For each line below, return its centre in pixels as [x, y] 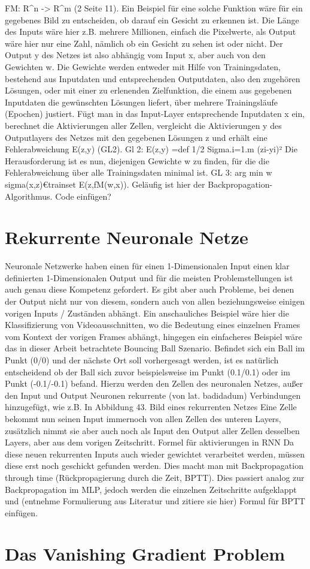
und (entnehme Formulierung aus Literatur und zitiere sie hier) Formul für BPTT [155, 501]
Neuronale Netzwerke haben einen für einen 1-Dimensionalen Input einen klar [147, 266]
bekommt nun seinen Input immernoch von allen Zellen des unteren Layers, [143, 418]
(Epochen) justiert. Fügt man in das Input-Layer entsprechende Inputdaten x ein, [155, 114]
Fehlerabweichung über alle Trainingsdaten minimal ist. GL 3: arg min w [139, 172]
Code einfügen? [83, 196]
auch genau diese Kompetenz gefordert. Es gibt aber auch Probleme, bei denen [150, 289]
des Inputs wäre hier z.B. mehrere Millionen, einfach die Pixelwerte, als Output [151, 31]
